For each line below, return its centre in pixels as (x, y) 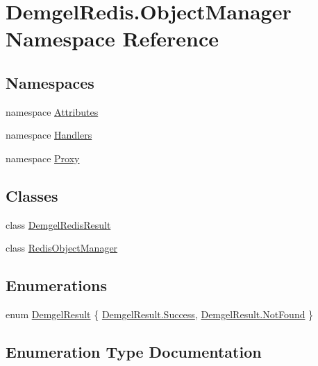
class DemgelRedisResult (58, 224)
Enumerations (57, 285)
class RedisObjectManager (62, 248)
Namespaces (50, 82)
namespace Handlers (49, 135)
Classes (32, 195)
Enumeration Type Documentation (134, 352)
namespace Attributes (52, 111)
